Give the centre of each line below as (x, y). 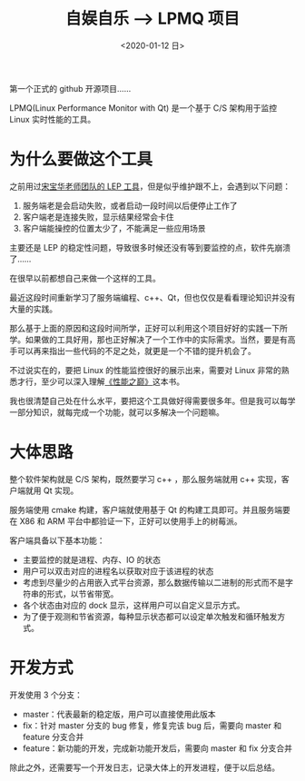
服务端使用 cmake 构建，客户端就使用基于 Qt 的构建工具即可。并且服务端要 (150, 509)
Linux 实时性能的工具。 (53, 119)
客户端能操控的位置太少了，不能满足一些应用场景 (114, 228)
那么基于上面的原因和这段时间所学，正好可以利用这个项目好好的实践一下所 (148, 328)
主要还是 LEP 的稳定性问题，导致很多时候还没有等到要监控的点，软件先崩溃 (150, 247)
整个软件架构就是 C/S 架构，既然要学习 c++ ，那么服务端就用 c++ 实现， (145, 479)
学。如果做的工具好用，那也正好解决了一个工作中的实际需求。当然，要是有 (148, 339)
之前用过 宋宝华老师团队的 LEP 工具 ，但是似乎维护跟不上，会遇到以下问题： (150, 186)
